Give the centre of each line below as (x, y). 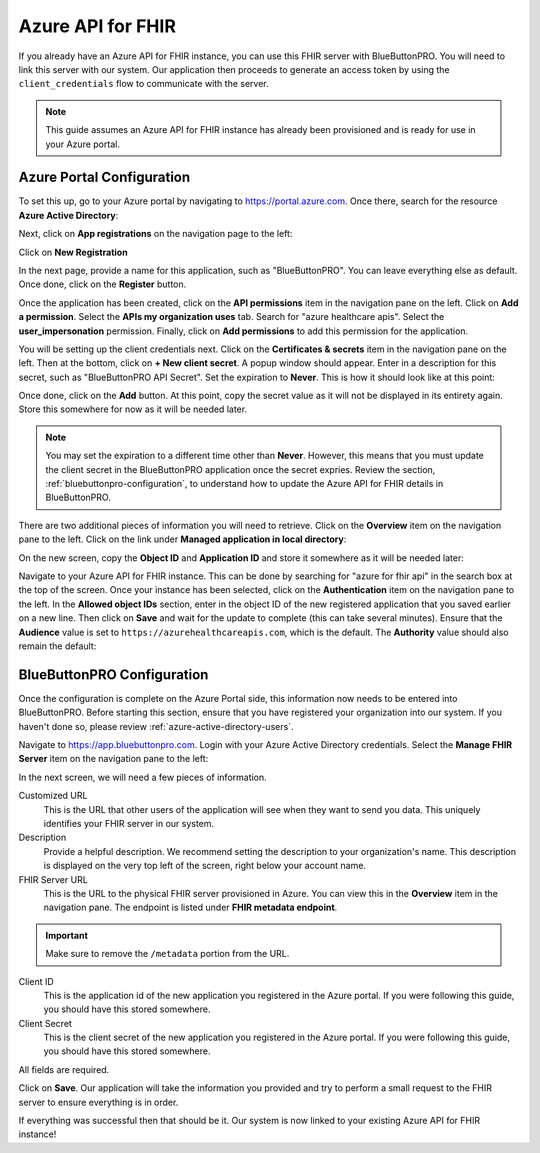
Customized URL (53, 796)
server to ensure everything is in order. (98, 1102)
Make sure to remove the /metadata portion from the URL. (167, 954)
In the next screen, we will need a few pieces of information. (142, 777)
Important (67, 935)
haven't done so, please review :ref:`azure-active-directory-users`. (156, 726)
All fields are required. (64, 1069)
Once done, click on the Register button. (102, 284)
